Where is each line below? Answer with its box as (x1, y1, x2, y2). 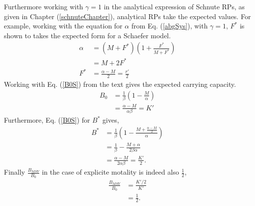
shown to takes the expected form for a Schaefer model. (4, 30, 171, 40)
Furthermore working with (4, 1, 83, 11)
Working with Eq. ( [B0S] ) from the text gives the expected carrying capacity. (4, 79, 236, 89)
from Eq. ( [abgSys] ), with (131, 21, 208, 31)
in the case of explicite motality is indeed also (42, 167, 179, 177)
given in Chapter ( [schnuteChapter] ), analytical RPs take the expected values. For (4, 11, 251, 21)
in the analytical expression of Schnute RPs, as (103, 1, 245, 11)
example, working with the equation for (4, 21, 123, 31)
